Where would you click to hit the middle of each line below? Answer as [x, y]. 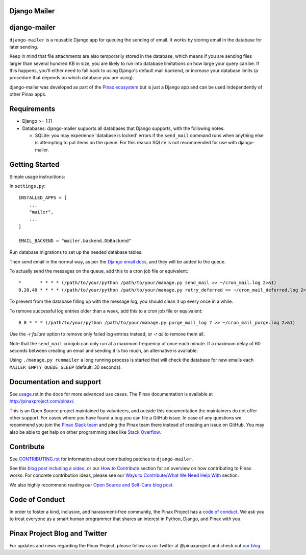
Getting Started [34, 164]
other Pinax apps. [28, 94]
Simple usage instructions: [37, 176]
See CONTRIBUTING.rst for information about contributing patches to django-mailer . [101, 459]
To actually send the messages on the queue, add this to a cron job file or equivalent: [99, 271]
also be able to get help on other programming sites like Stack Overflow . [85, 432]
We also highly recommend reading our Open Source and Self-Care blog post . [92, 485]
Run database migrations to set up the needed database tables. [76, 252]
